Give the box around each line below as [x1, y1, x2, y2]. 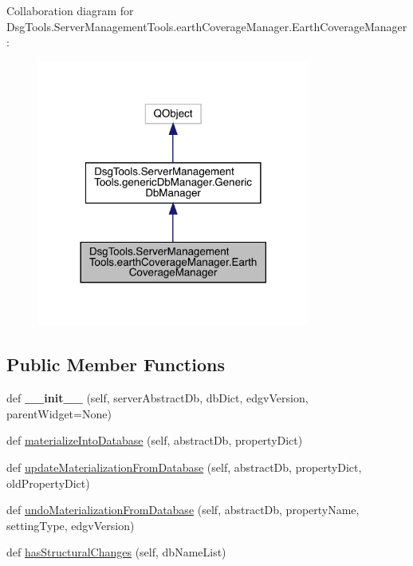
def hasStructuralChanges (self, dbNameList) [6, 544, 226, 560]
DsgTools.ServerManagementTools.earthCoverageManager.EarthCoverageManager [6, 18, 407, 34]
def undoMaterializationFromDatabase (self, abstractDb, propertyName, [6, 501, 360, 518]
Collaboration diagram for [6, 2, 134, 18]
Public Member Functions [6, 352, 225, 377]
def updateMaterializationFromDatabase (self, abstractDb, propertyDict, [6, 458, 362, 475]
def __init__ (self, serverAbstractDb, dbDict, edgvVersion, [6, 390, 309, 406]
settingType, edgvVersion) [6, 517, 135, 533]
